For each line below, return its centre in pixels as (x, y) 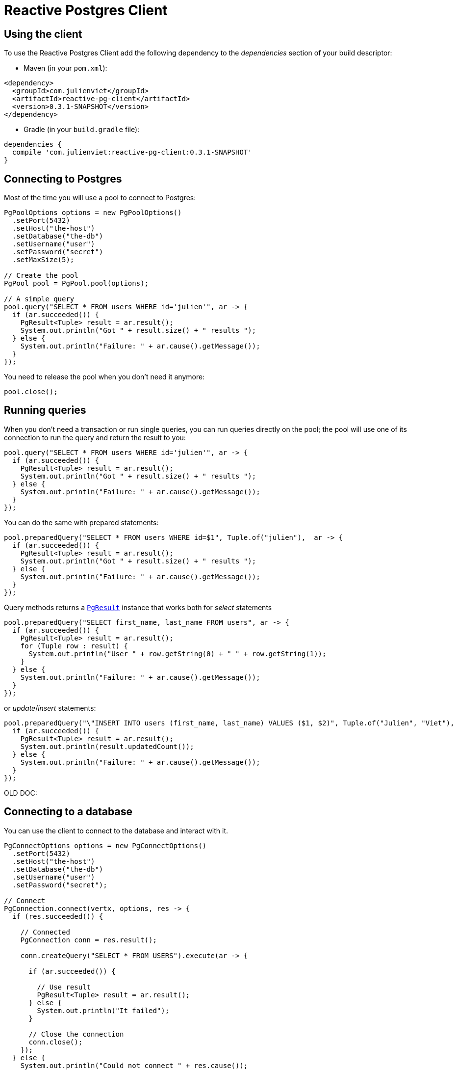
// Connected (45, 932)
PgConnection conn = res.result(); (89, 940)
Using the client (43, 34)
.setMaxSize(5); (43, 260)
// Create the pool (41, 276)
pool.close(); (31, 392)
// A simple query (39, 299)
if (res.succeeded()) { (58, 916)
